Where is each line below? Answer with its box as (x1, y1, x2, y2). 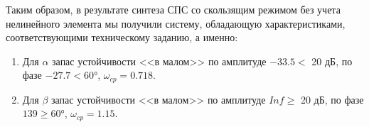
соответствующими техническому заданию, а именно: (6, 30, 238, 45)
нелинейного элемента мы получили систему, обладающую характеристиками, (6, 16, 346, 31)
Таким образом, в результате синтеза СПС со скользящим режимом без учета (6, 2, 341, 16)
